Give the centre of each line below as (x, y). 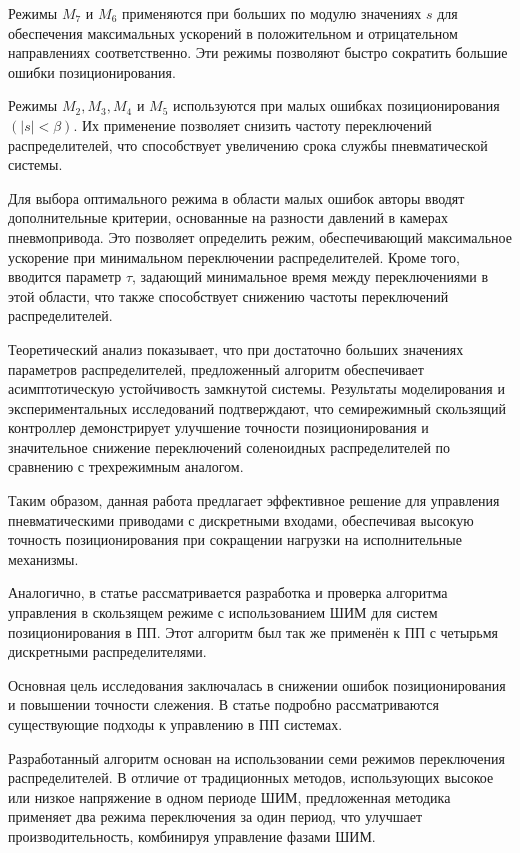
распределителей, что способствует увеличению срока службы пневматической (248, 144)
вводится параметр (65, 276)
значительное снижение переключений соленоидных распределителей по (229, 446)
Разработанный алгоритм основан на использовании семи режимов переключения (256, 757)
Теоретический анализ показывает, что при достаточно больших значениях (236, 348)
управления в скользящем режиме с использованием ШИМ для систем (223, 612)
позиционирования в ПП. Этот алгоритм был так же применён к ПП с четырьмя (253, 631)
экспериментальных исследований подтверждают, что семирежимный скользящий (257, 407)
